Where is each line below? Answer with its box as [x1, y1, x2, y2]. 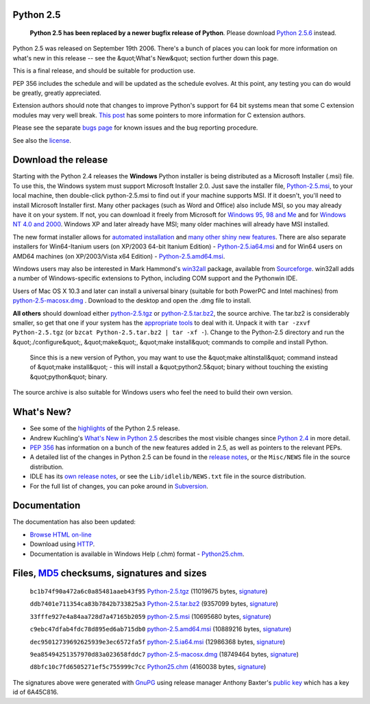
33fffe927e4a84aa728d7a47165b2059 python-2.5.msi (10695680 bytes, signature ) [29, 612, 272, 620]
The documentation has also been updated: [12, 518, 136, 526]
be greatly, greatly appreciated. [12, 89, 102, 97]
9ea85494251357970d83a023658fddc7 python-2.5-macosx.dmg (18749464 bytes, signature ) [29, 650, 299, 658]
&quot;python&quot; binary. [29, 373, 108, 381]
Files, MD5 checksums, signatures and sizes [12, 567, 207, 579]
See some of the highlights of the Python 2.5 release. [29, 424, 180, 432]
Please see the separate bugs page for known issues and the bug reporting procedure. [12, 124, 258, 132]
